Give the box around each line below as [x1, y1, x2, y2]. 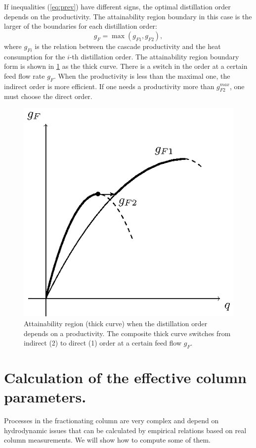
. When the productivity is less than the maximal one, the [53, 70, 230, 81]
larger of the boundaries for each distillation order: [4, 21, 157, 31]
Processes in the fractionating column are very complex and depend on [4, 415, 219, 426]
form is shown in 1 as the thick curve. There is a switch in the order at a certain [4, 61, 248, 71]
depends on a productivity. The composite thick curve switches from [24, 328, 231, 338]
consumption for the [4, 51, 65, 61]
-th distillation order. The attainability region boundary [69, 51, 239, 61]
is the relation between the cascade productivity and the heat [35, 41, 221, 51]
